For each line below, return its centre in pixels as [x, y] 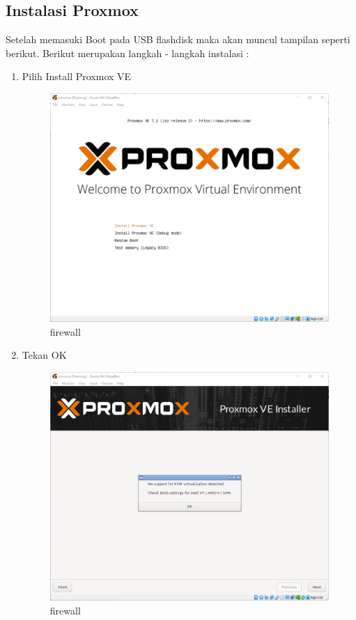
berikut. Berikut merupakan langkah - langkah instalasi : [127, 53]
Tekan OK [44, 355]
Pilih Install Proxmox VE [77, 76]
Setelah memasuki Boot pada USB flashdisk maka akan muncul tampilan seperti [178, 39]
